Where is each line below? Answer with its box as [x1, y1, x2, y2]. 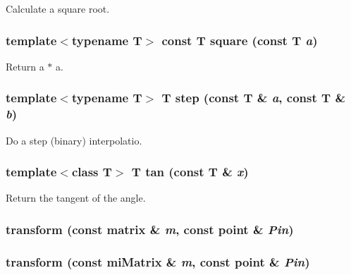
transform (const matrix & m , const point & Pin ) [6, 220, 294, 238]
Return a [6, 59, 44, 73]
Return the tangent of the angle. [6, 190, 146, 205]
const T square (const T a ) [161, 31, 318, 49]
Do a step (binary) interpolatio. [6, 133, 142, 147]
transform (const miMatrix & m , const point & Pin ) [6, 252, 310, 270]
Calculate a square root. [6, 1, 110, 16]
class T [71, 163, 112, 181]
